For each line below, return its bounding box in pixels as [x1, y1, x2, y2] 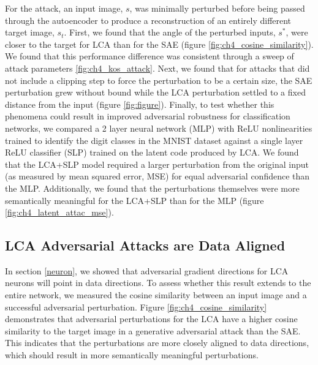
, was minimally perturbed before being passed [129, 2, 305, 14]
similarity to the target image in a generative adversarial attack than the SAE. [5, 324, 301, 337]
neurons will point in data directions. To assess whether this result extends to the [5, 276, 311, 289]
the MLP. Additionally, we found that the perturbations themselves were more [5, 181, 300, 194]
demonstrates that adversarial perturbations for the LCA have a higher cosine [5, 312, 298, 325]
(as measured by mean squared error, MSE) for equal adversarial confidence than [5, 170, 310, 182]
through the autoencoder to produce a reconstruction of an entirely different [5, 13, 292, 26]
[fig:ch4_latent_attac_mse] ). [5, 206, 114, 219]
